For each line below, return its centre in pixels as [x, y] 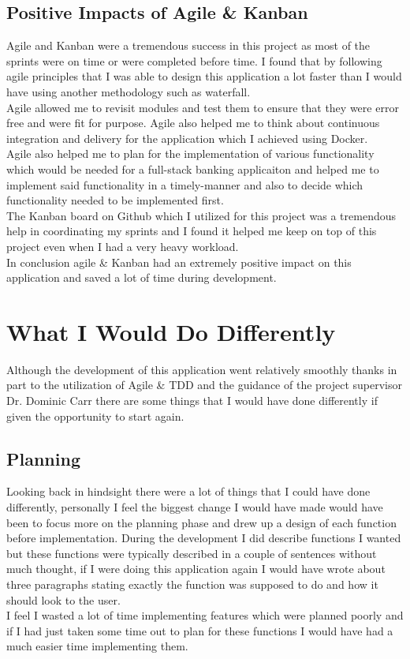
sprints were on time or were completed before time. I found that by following [194, 60]
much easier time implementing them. [97, 646]
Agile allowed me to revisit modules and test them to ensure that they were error [203, 107]
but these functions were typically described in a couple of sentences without [192, 553]
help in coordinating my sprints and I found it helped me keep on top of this [192, 231]
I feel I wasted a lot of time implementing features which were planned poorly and [205, 615]
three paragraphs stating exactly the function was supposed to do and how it [192, 584]
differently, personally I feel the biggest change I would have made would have [195, 507]
